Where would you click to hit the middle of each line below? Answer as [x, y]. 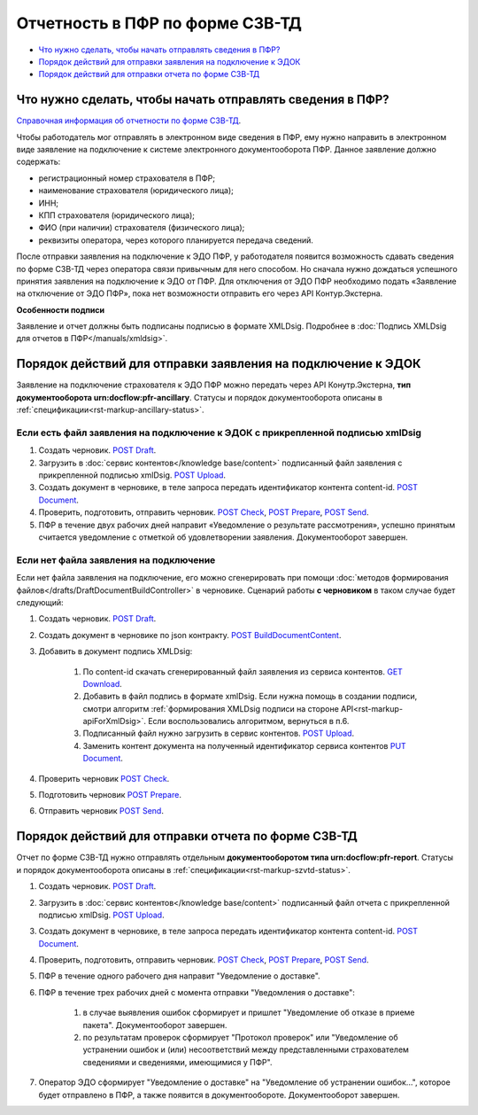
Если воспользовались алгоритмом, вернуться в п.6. [248, 721]
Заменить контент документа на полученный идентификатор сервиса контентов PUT [244, 745]
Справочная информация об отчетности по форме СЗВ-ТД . [129, 121]
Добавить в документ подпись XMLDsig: [116, 651]
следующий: [40, 602]
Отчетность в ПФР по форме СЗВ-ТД [159, 23]
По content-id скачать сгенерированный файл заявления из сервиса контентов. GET [243, 671]
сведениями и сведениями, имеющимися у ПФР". [177, 1062]
